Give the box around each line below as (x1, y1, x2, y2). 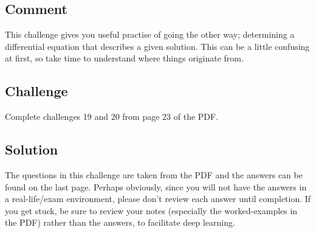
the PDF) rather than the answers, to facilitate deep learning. (5, 216, 235, 229)
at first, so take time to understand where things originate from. (5, 52, 244, 64)
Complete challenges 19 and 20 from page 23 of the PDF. (5, 110, 219, 123)
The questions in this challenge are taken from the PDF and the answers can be (5, 168, 303, 181)
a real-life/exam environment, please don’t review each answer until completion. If (5, 192, 311, 205)
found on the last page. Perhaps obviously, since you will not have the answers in (5, 180, 307, 193)
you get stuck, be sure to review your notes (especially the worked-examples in (5, 204, 298, 217)
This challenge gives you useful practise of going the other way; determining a (5, 28, 295, 41)
